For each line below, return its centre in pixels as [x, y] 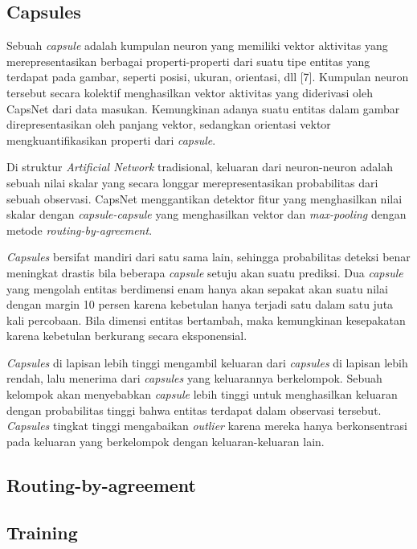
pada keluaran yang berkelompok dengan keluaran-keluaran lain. [166, 441]
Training [42, 532]
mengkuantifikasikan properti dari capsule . [111, 139]
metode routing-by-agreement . [80, 229]
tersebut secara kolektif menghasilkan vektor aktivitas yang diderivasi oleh [190, 92]
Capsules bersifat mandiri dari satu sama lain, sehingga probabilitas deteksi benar [208, 257]
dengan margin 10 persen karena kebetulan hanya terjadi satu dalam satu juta [200, 304]
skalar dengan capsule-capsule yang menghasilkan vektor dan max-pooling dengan [206, 214]
